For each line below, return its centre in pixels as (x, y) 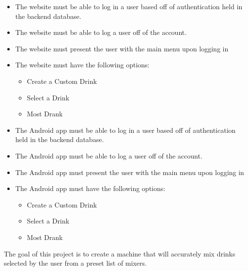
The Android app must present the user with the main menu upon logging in (130, 172)
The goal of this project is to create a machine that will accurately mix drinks (120, 253)
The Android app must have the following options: (90, 188)
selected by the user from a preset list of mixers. (75, 263)
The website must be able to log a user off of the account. (101, 32)
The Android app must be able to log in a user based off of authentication (125, 130)
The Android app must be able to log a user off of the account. (109, 155)
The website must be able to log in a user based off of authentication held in (129, 6)
